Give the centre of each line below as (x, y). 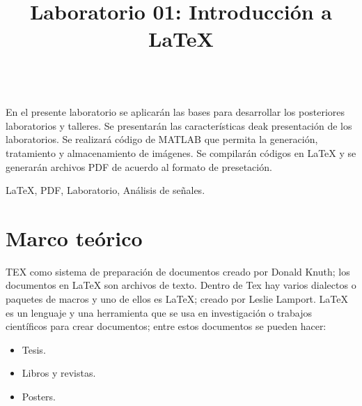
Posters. (39, 396)
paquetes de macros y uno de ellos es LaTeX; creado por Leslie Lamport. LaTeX (177, 299)
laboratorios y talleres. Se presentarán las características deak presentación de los (179, 125)
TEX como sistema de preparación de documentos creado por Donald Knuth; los (178, 271)
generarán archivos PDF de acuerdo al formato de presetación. (139, 166)
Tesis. (34, 349)
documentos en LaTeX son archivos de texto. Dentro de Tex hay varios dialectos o (181, 285)
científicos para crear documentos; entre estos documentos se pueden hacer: (166, 326)
